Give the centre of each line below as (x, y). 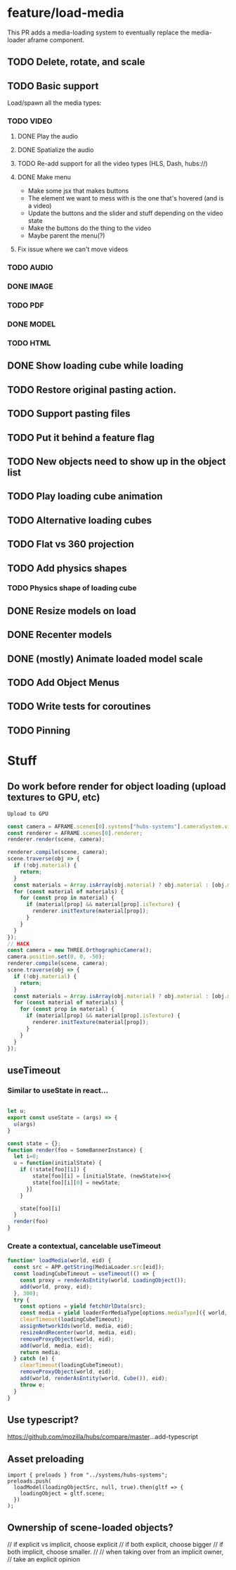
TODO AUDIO (31, 267)
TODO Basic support (53, 86)
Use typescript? (43, 1420)
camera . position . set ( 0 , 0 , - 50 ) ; (56, 957)
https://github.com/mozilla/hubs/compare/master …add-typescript (103, 1437)
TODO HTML (29, 343)
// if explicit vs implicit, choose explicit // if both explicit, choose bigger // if (115, 1544)
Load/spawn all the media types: (54, 103)
